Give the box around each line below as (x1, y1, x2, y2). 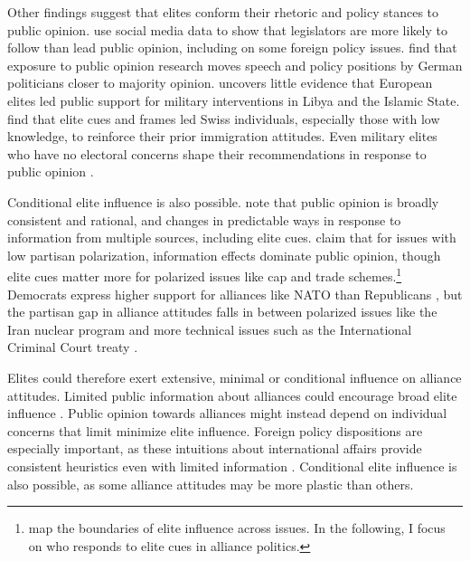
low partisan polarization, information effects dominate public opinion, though (7, 245, 441, 264)
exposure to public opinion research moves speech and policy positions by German (7, 55, 463, 74)
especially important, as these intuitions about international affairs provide (7, 439, 422, 458)
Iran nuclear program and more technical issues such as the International (7, 319, 412, 338)
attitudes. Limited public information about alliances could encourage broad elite (7, 385, 457, 404)
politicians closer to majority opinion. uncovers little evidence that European (7, 73, 433, 92)
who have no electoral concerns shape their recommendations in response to (7, 144, 427, 163)
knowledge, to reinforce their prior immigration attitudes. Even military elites (7, 127, 437, 146)
